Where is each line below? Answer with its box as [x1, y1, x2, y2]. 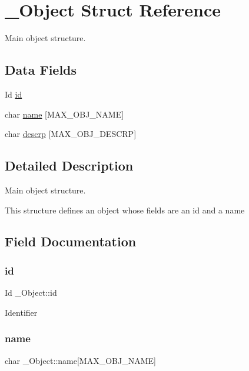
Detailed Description [5, 156, 134, 175]
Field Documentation [5, 232, 137, 250]
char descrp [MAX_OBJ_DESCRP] [5, 128, 137, 140]
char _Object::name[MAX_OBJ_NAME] [5, 354, 156, 366]
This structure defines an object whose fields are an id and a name [5, 203, 245, 216]
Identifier [5, 306, 38, 318]
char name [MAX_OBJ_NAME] [5, 108, 124, 120]
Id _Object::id [5, 286, 57, 299]
